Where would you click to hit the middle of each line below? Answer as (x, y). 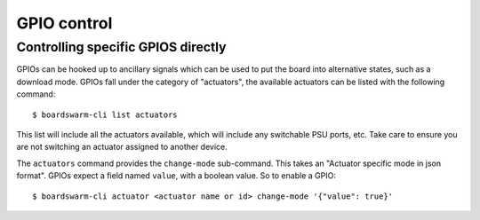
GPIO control (64, 23)
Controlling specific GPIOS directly (121, 47)
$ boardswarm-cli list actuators (105, 114)
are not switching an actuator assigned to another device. (122, 147)
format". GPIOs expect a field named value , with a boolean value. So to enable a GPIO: (176, 176)
